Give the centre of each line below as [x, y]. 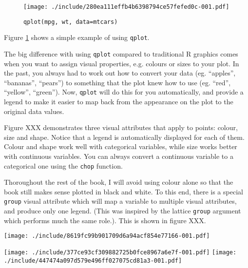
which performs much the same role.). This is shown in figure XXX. [105, 220]
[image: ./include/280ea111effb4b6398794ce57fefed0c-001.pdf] [126, 7]
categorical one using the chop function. [63, 165]
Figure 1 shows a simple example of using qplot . [77, 37]
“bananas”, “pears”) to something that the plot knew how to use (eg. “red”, [117, 82]
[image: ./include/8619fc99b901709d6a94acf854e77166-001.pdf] [107, 236]
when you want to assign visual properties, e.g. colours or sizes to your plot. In [122, 63]
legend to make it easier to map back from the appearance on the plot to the [119, 102]
